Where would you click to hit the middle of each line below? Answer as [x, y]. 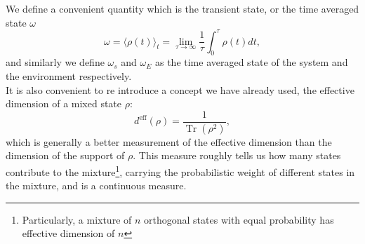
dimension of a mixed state [64, 103]
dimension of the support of [65, 155]
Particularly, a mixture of [77, 219]
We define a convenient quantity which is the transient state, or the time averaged [182, 8]
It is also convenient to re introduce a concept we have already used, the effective [180, 89]
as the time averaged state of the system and [251, 62]
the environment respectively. [69, 76]
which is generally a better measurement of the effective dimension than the [169, 141]
